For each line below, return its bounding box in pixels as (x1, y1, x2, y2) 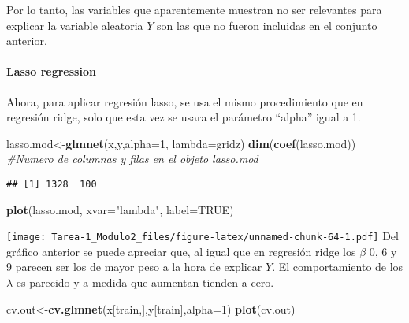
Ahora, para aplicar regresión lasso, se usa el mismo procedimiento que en (6, 93, 363, 110)
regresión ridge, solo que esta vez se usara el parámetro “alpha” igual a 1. (6, 109, 361, 125)
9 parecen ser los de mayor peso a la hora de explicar (6, 258, 262, 275)
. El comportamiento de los (272, 258, 403, 275)
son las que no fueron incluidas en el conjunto (157, 17, 377, 33)
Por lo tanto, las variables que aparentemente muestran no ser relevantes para (6, 2, 382, 17)
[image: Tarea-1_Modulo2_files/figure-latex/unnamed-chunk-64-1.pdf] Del (6, 228, 399, 244)
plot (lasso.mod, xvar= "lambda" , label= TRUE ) (6, 201, 234, 217)
